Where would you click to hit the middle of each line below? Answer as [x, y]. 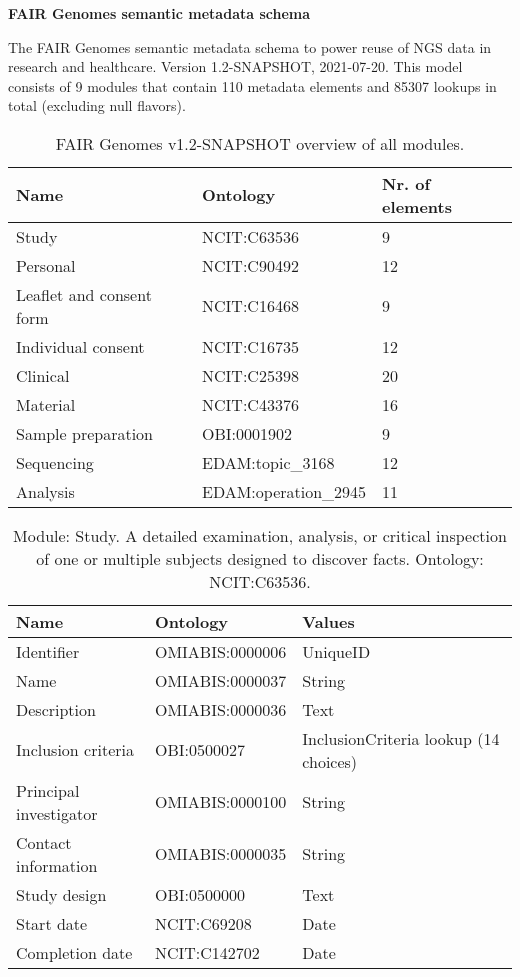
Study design [61, 894]
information [57, 865]
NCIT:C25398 [250, 375]
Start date [52, 923]
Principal [48, 790]
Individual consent [80, 346]
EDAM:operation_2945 [284, 491]
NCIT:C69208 [203, 923]
